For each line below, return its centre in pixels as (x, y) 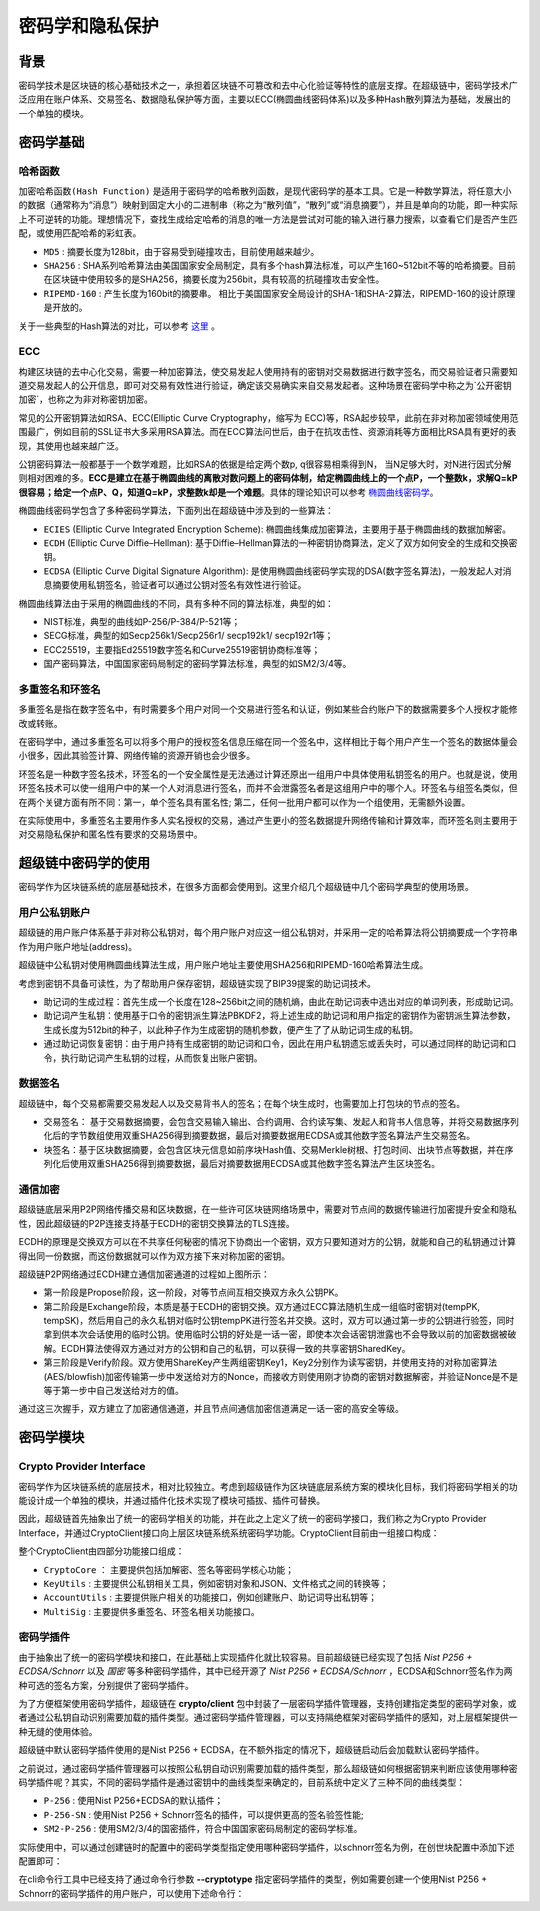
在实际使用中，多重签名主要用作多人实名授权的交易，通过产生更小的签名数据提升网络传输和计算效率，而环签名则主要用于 (268, 820)
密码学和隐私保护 (89, 26)
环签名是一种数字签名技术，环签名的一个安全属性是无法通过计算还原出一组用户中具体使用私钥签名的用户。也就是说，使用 (268, 774)
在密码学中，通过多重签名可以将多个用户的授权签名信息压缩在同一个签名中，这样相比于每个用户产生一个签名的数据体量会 (268, 741)
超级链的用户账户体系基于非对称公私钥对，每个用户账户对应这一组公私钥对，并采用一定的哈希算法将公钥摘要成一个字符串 (268, 932)
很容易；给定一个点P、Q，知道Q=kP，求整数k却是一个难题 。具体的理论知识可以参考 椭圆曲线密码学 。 (228, 492)
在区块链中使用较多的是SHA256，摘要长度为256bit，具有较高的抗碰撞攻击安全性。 (214, 279)
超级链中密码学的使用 (84, 863)
